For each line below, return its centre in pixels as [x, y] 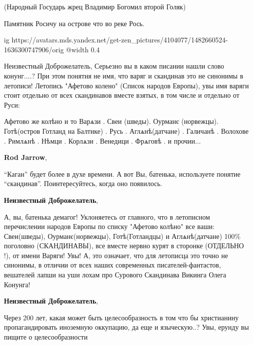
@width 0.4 [83, 49]
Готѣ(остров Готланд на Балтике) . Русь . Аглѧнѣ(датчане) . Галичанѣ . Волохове [126, 131]
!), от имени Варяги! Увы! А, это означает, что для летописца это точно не [116, 255]
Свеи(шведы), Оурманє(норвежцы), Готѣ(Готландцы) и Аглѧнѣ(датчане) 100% [122, 236]
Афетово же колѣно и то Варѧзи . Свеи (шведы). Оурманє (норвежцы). [111, 121]
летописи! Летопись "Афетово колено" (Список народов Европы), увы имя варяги [126, 85]
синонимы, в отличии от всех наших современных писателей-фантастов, [112, 265]
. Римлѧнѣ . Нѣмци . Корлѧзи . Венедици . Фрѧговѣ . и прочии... [102, 140]
